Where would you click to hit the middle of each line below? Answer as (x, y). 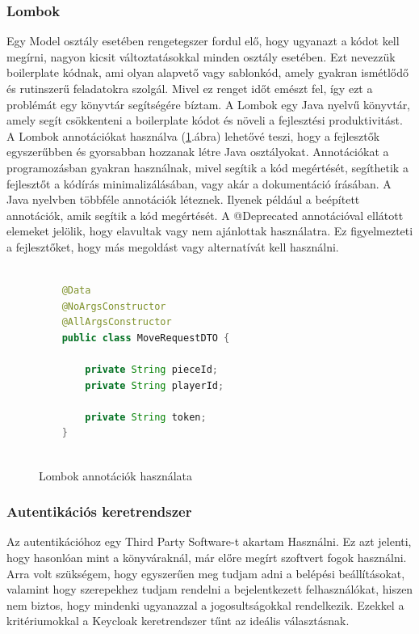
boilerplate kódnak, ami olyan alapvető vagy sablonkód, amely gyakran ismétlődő (208, 72)
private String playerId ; (155, 385)
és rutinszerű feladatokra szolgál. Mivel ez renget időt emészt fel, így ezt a (190, 88)
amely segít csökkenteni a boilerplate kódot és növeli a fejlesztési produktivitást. (205, 120)
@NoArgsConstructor (114, 306)
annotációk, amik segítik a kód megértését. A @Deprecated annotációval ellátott (205, 215)
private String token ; (146, 417)
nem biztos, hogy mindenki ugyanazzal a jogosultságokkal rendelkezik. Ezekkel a (205, 604)
